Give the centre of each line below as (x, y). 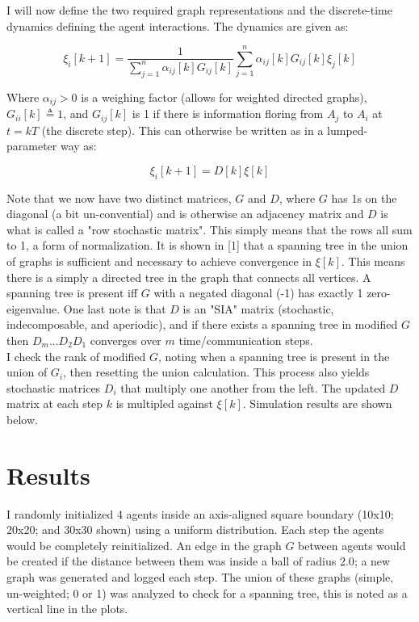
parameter (32, 146)
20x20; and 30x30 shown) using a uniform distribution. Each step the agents (195, 530)
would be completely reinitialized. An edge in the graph (144, 545)
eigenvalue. (34, 308)
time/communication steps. (246, 340)
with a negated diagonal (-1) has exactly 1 (258, 293)
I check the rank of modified (76, 356)
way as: (78, 146)
